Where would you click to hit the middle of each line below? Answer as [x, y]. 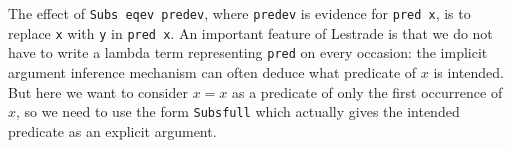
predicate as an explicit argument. [112, 130]
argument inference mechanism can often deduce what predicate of [212, 71]
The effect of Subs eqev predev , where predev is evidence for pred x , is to [239, 13]
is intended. [468, 71]
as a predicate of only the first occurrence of [367, 91]
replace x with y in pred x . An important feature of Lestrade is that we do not [250, 32]
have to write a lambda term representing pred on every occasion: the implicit [248, 52]
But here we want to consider [98, 91]
